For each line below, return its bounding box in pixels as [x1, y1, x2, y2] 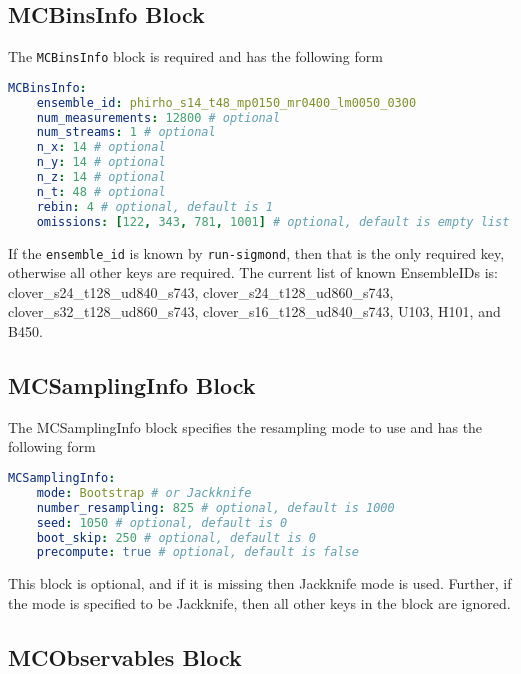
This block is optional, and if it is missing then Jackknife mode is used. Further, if [8, 573, 512, 594]
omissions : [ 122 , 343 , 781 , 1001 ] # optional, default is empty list [36, 214, 510, 229]
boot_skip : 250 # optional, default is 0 [36, 530, 316, 545]
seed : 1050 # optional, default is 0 [36, 515, 288, 530]
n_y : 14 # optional [36, 155, 166, 170]
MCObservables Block [8, 641, 242, 672]
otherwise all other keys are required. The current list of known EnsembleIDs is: [8, 262, 498, 283]
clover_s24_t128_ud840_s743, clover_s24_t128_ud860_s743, [8, 281, 394, 302]
